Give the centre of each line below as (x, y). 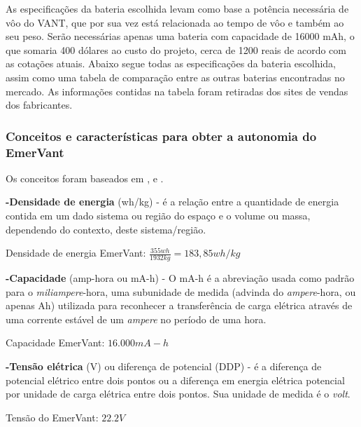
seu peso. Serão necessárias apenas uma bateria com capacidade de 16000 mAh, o (180, 36)
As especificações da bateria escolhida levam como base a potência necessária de (177, 8)
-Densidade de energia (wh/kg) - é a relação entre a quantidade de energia (172, 202)
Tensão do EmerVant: (52, 417)
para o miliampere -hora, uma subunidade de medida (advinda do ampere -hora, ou (181, 291)
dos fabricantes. (39, 105)
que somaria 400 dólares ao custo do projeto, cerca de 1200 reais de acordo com (176, 49)
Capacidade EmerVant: (55, 343)
